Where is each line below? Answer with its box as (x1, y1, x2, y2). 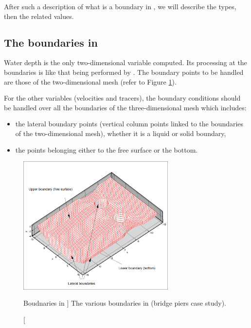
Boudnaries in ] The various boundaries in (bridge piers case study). (23, 298, 226, 308)
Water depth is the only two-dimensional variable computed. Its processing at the (4, 57, 247, 68)
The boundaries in (4, 35, 98, 50)
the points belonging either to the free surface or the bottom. (15, 144, 198, 155)
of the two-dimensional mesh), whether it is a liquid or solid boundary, (15, 128, 226, 138)
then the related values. (4, 11, 74, 21)
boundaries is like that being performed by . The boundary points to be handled (4, 67, 244, 77)
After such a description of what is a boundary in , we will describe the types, (4, 1, 236, 11)
